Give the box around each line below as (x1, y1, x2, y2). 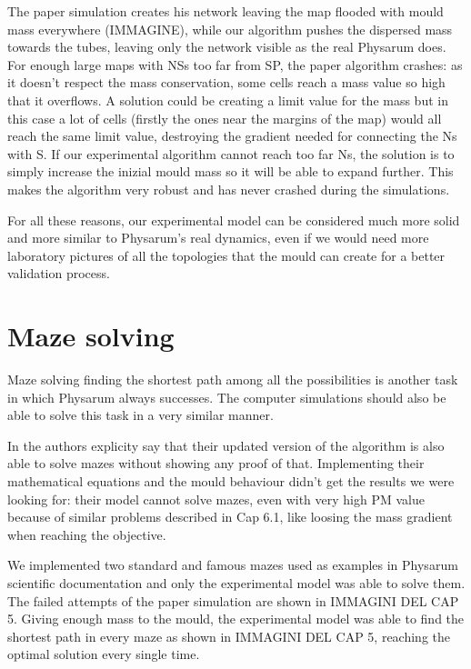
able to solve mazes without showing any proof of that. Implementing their (7, 454, 425, 473)
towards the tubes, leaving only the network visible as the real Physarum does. (7, 37, 446, 56)
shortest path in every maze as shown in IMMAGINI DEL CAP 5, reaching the (7, 626, 450, 645)
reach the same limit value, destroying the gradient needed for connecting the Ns (7, 126, 457, 145)
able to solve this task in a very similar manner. (7, 405, 274, 424)
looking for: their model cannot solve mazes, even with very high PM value (7, 489, 425, 508)
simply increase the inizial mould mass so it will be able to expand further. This (7, 162, 454, 181)
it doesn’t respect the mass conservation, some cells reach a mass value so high (7, 73, 446, 92)
